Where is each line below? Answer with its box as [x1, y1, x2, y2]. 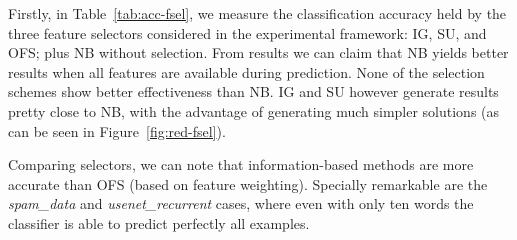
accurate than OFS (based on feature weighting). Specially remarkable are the [8, 173, 488, 194]
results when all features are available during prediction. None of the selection [8, 61, 485, 82]
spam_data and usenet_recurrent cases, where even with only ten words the [8, 193, 474, 214]
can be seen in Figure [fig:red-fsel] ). [8, 120, 226, 141]
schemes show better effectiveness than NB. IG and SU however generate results [8, 81, 499, 102]
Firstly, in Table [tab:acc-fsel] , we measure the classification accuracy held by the [8, 3, 507, 23]
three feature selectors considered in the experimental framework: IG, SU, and [8, 22, 487, 43]
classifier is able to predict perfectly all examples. [8, 212, 310, 233]
